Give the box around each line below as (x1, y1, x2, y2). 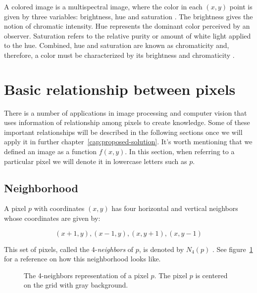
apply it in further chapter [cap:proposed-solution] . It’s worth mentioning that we (4, 136, 253, 147)
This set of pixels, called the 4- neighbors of (4, 244, 134, 254)
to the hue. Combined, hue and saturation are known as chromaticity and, (4, 40, 229, 50)
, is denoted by (139, 244, 184, 254)
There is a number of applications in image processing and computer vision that (4, 107, 247, 118)
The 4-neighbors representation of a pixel (24, 270, 149, 280)
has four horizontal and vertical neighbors (111, 203, 238, 213)
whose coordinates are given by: (4, 213, 101, 223)
